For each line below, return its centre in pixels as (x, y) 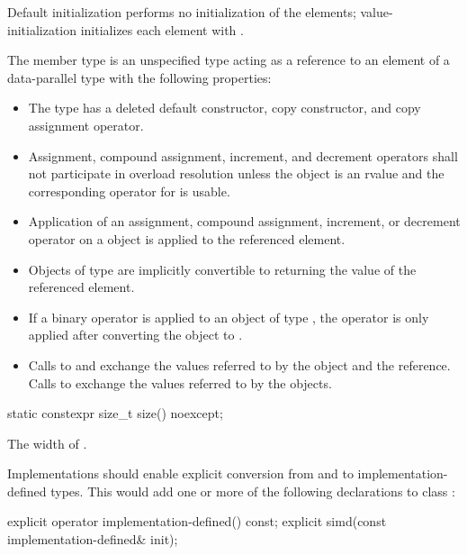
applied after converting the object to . (135, 335)
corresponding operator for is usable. (129, 191)
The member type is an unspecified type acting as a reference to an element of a (229, 60)
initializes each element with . (162, 29)
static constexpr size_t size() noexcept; (115, 413)
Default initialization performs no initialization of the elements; (182, 12)
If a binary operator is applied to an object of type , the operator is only (229, 317)
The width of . (47, 443)
